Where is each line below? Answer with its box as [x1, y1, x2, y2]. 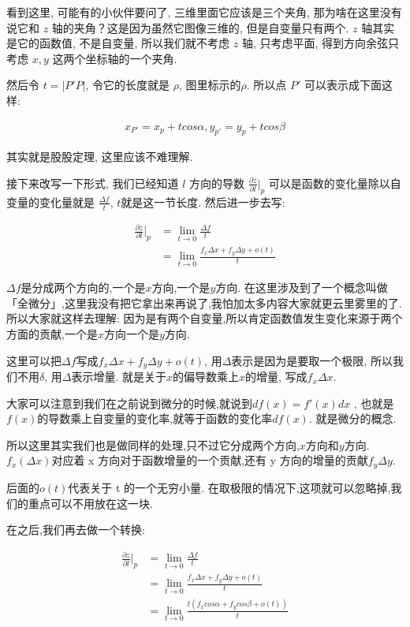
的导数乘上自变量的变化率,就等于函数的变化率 [37, 410, 273, 427]
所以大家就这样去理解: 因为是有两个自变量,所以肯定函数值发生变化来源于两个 [6, 310, 403, 327]
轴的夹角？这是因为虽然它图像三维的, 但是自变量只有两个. [51, 19, 349, 35]
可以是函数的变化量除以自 [268, 174, 401, 191]
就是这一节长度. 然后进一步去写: [121, 193, 285, 210]
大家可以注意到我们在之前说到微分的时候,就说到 [6, 394, 252, 411]
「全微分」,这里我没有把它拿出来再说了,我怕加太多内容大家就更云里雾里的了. [6, 294, 402, 311]
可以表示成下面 [304, 77, 382, 93]
